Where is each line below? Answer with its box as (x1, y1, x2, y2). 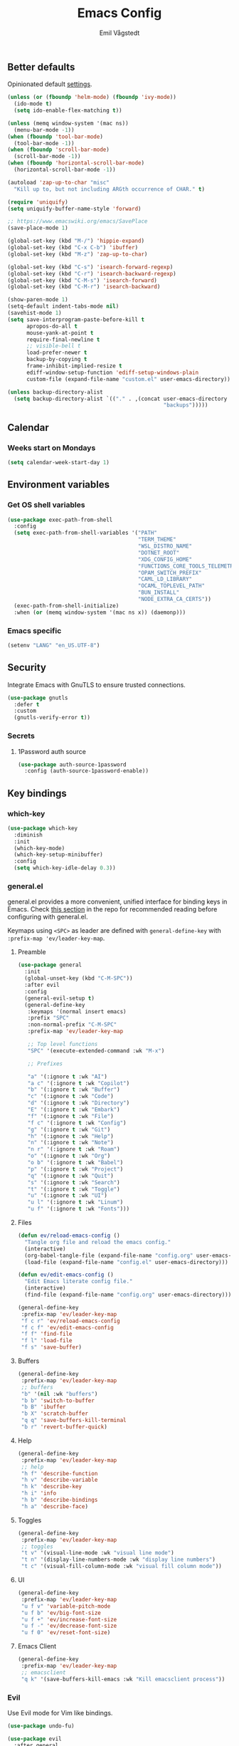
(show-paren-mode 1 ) (7, 296, 69, 303)
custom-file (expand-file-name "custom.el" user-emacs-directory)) (26, 375, 231, 382)
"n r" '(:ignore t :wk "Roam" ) (27, 1146, 120, 1153)
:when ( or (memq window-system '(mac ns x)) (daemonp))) (14, 609, 186, 616)
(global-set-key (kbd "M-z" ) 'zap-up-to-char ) (7, 251, 148, 258)
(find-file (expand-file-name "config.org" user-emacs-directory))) (24, 1291, 232, 1298)
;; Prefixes (27, 1060, 63, 1067)
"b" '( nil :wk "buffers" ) (21, 1390, 98, 1397)
